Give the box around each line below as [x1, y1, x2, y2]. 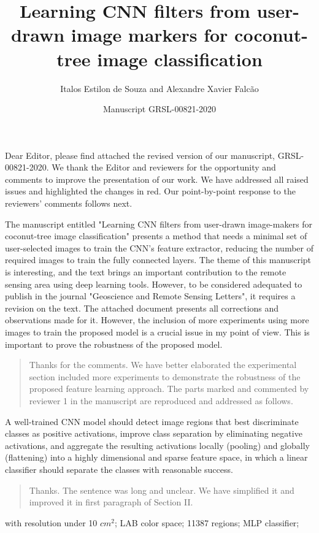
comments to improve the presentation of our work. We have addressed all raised [5, 172, 309, 185]
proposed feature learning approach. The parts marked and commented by [29, 382, 309, 395]
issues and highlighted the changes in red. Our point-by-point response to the [5, 185, 296, 197]
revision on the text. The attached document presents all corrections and [5, 301, 279, 314]
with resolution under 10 [5, 516, 98, 529]
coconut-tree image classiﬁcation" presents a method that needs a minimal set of [5, 229, 307, 242]
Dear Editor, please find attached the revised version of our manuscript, [5, 148, 275, 161]
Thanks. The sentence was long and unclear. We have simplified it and [29, 483, 294, 496]
